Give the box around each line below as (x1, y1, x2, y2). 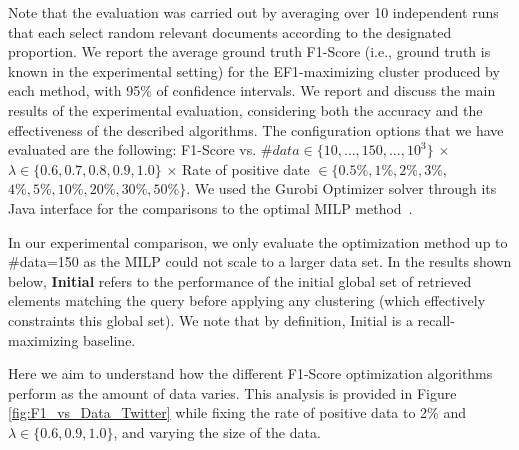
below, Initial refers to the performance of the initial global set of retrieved (8, 270, 472, 291)
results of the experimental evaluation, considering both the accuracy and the (8, 99, 483, 120)
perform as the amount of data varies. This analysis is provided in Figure (8, 382, 457, 403)
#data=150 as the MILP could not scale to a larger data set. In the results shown (8, 251, 512, 272)
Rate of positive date (181, 158, 310, 179)
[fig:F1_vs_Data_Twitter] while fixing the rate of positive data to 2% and (8, 402, 466, 423)
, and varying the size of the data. (113, 421, 321, 442)
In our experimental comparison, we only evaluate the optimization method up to (8, 231, 508, 252)
